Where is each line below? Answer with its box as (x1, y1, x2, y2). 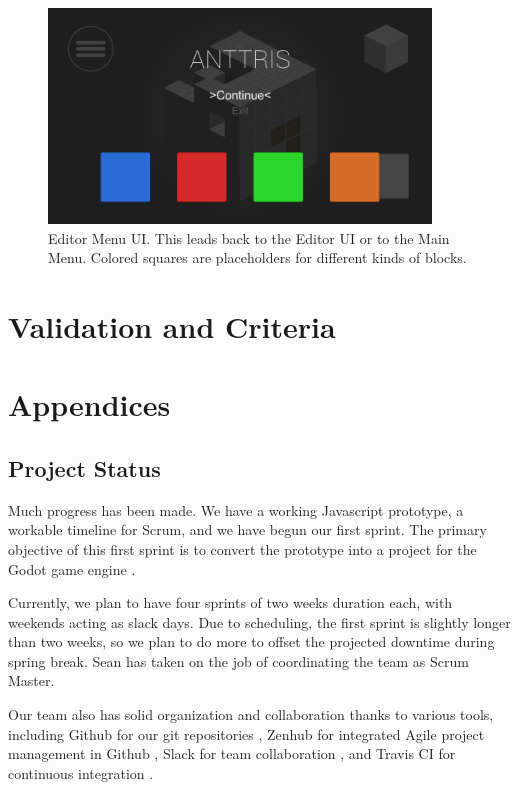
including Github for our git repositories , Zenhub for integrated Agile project (8, 723, 485, 744)
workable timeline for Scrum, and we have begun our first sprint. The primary (8, 519, 487, 540)
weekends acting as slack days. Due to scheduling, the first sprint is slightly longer (8, 611, 511, 632)
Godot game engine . (8, 558, 136, 579)
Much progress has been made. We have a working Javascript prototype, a (8, 499, 464, 520)
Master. (8, 670, 55, 691)
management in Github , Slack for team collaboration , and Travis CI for (8, 743, 456, 764)
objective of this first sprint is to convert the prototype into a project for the (8, 538, 477, 559)
